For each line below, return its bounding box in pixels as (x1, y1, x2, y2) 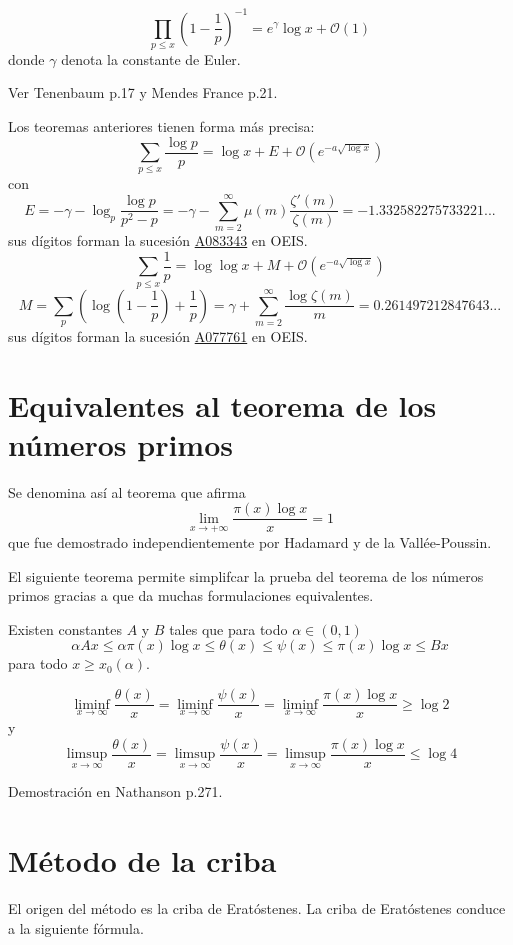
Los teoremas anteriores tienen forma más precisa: (8, 116, 315, 137)
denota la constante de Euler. (61, 48, 241, 69)
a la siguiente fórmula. (8, 917, 144, 938)
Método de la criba (8, 840, 277, 881)
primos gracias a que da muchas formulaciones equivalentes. (8, 585, 374, 606)
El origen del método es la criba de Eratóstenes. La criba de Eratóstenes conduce (8, 898, 506, 919)
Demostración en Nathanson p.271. (8, 781, 223, 802)
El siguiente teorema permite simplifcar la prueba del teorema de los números (8, 565, 484, 586)
